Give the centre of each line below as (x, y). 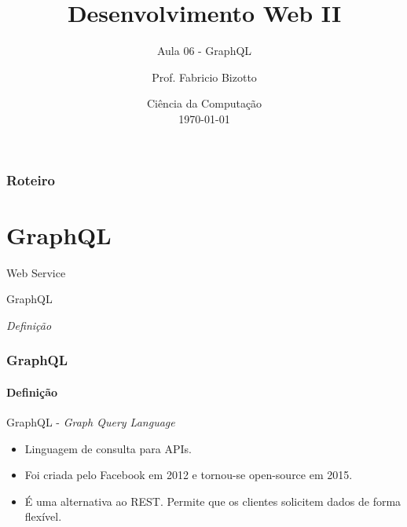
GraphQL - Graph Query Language (91, 421)
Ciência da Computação (204, 103)
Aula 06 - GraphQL (204, 51)
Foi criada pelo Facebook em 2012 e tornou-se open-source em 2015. (189, 475)
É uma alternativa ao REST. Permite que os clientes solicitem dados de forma (213, 501)
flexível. (43, 516)
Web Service (36, 272)
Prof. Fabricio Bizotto (204, 77)
